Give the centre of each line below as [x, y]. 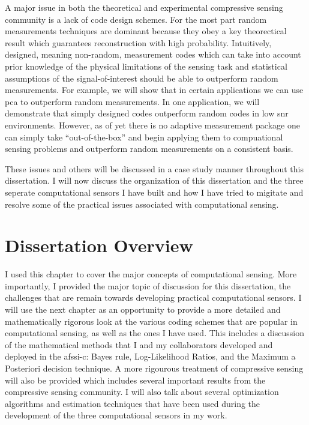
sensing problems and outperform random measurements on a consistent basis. [149, 149]
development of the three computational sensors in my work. [116, 415]
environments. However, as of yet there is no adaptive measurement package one [152, 125]
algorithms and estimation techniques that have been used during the [133, 403]
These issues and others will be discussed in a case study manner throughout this [154, 168]
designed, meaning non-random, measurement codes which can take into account [153, 54]
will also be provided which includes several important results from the [135, 380]
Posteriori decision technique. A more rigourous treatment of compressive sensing [154, 368]
